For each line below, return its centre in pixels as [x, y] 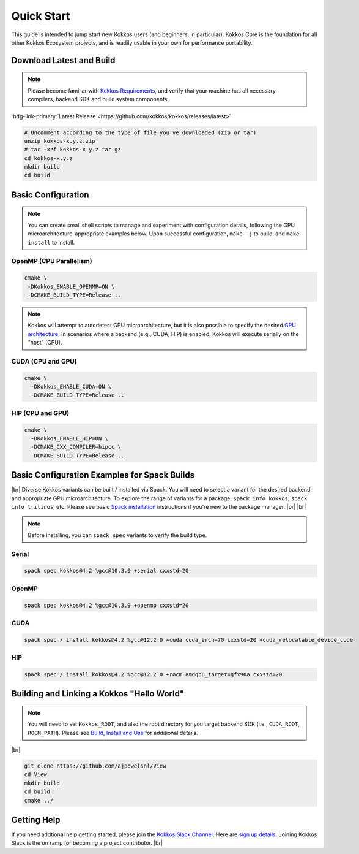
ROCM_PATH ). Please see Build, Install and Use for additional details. [113, 733]
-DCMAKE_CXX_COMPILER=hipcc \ [76, 447]
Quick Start [41, 16]
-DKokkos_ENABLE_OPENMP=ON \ [71, 286]
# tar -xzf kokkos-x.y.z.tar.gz [73, 150]
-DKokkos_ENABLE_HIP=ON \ [69, 438]
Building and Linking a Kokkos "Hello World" [98, 694]
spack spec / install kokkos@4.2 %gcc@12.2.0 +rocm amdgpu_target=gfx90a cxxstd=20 [153, 674]
